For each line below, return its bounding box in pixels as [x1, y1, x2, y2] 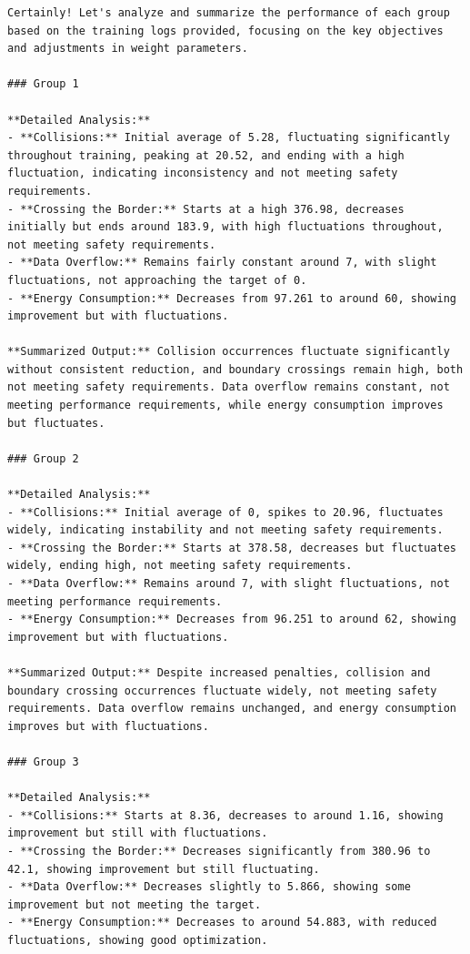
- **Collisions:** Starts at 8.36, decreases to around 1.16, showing [7, 808, 444, 822]
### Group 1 [7, 77, 79, 91]
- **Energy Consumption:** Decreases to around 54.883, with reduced [7, 916, 437, 929]
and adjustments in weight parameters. [7, 42, 248, 56]
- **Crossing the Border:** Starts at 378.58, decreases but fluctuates [7, 541, 456, 554]
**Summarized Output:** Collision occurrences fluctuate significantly [7, 345, 450, 359]
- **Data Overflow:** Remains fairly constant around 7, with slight [7, 256, 437, 269]
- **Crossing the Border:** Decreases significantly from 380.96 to [7, 844, 431, 858]
